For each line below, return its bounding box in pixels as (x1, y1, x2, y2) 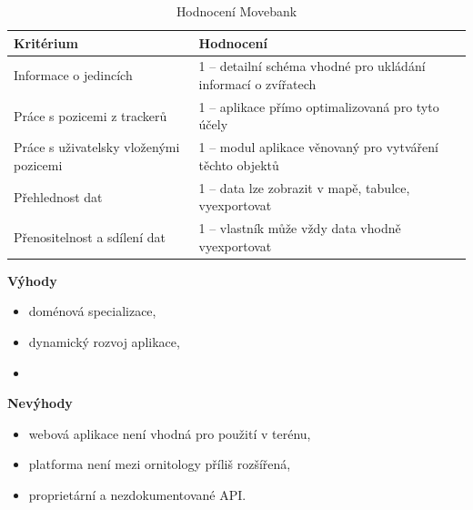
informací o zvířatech (198, 75, 317, 94)
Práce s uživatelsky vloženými (14, 138, 180, 157)
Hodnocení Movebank (176, 2, 297, 20)
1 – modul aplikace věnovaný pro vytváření (198, 138, 438, 157)
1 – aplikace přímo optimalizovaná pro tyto (198, 97, 439, 116)
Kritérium (14, 33, 78, 52)
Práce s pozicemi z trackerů (14, 106, 167, 125)
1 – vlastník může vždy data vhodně (198, 219, 401, 238)
